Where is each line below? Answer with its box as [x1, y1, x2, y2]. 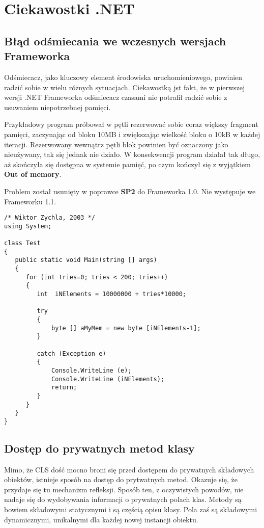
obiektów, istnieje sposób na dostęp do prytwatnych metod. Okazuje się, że [4, 474, 238, 485]
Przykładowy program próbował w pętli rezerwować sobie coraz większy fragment [4, 119, 258, 129]
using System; [4, 222, 52, 230]
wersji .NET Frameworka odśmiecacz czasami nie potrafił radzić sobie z [4, 92, 227, 102]
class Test [4, 240, 41, 247]
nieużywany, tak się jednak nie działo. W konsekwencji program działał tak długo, [4, 149, 260, 160]
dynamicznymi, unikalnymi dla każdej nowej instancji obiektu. [4, 514, 198, 524]
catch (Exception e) [37, 350, 106, 357]
